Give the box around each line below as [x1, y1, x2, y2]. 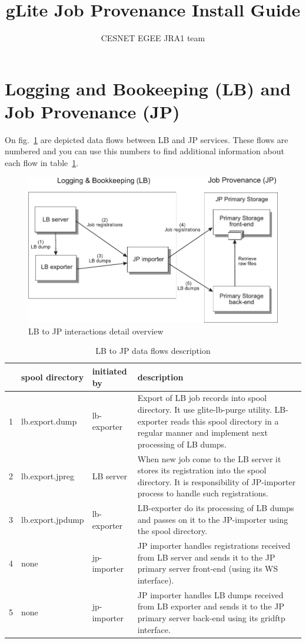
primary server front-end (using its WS [137, 562, 278, 575]
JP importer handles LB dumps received [137, 588, 284, 601]
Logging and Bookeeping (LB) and [5, 76, 291, 100]
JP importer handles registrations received [137, 539, 291, 552]
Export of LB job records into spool [137, 392, 267, 404]
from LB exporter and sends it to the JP [137, 600, 284, 612]
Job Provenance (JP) [5, 99, 180, 123]
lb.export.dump [21, 415, 77, 427]
